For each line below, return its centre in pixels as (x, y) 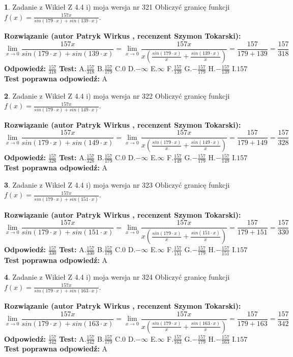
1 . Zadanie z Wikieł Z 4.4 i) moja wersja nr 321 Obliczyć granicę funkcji (117, 7)
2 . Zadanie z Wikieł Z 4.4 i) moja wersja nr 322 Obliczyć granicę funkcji (117, 95)
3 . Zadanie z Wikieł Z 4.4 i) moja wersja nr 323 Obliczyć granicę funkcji (117, 184)
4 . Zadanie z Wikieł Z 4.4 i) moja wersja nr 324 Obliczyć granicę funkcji (117, 277)
